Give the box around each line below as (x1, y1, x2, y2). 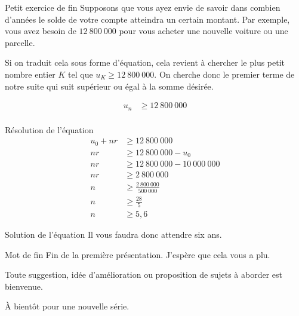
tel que (68, 68, 93, 80)
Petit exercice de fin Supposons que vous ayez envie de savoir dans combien (5, 1, 280, 13)
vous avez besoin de (5, 24, 76, 37)
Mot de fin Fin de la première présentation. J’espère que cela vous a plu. (5, 248, 270, 260)
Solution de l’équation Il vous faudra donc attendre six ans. (5, 228, 222, 241)
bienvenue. (5, 280, 43, 292)
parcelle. (5, 36, 35, 48)
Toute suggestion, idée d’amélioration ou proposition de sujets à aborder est (5, 268, 282, 281)
